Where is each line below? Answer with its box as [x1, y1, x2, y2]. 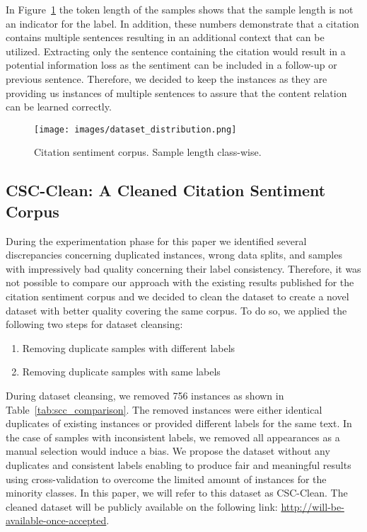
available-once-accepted [6, 513, 107, 528]
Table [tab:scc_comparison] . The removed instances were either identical [6, 402, 322, 417]
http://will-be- [281, 499, 344, 514]
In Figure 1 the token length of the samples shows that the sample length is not [6, 2, 354, 16]
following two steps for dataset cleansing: [6, 317, 183, 332]
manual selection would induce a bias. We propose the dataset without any [6, 443, 330, 458]
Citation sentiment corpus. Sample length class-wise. [34, 145, 262, 159]
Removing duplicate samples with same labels [22, 364, 221, 379]
